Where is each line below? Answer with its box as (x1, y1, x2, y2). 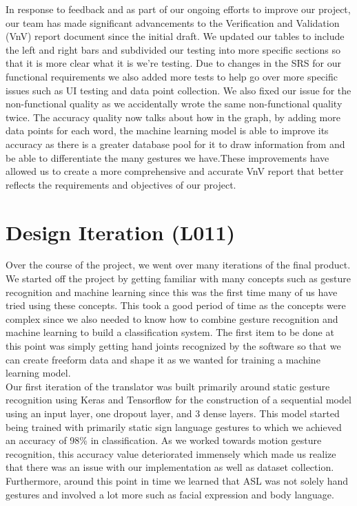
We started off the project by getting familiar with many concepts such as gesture (6, 271, 351, 286)
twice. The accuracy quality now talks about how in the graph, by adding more (6, 109, 340, 124)
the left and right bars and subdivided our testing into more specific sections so (6, 42, 341, 56)
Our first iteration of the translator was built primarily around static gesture (6, 379, 330, 393)
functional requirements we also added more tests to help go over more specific (6, 69, 338, 83)
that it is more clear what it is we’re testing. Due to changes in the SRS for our (6, 56, 341, 70)
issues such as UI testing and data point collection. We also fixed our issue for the (6, 83, 351, 97)
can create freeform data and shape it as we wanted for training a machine (6, 352, 320, 366)
